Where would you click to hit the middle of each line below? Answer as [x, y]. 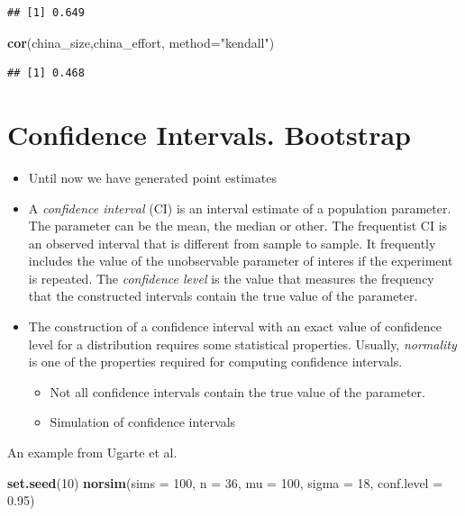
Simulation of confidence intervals [143, 422]
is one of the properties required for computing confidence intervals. [215, 362]
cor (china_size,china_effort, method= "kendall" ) [141, 42]
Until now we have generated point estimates [152, 177]
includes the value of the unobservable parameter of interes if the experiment [241, 261]
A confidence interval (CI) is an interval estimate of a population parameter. [240, 208]
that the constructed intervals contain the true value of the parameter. [223, 296]
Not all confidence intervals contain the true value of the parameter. [237, 391]
